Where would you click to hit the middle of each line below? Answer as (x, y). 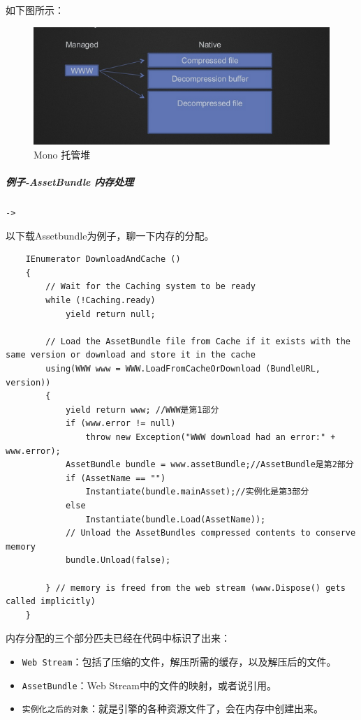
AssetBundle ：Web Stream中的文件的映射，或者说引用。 (149, 685)
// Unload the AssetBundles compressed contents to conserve (211, 533)
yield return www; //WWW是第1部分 (142, 410)
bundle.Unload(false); (118, 560)
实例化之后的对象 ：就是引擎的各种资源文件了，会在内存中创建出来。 (172, 708)
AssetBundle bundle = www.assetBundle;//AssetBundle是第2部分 (209, 465)
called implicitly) (51, 602)
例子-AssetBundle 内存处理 (70, 182)
